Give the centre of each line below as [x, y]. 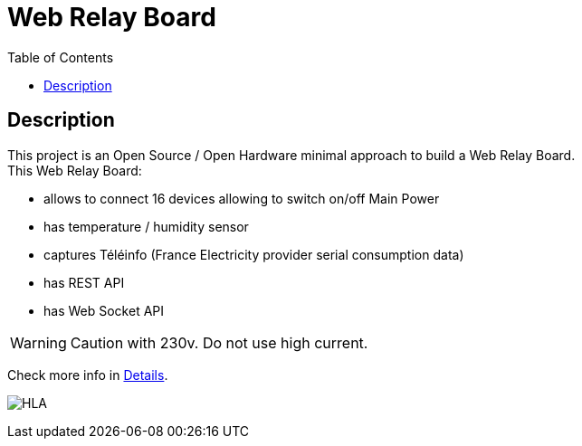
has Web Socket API [104, 310]
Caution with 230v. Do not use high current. [219, 342]
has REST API [84, 282]
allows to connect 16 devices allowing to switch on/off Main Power [242, 198]
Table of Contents [61, 57]
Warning [38, 342]
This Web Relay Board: [75, 170]
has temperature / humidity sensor [146, 226]
